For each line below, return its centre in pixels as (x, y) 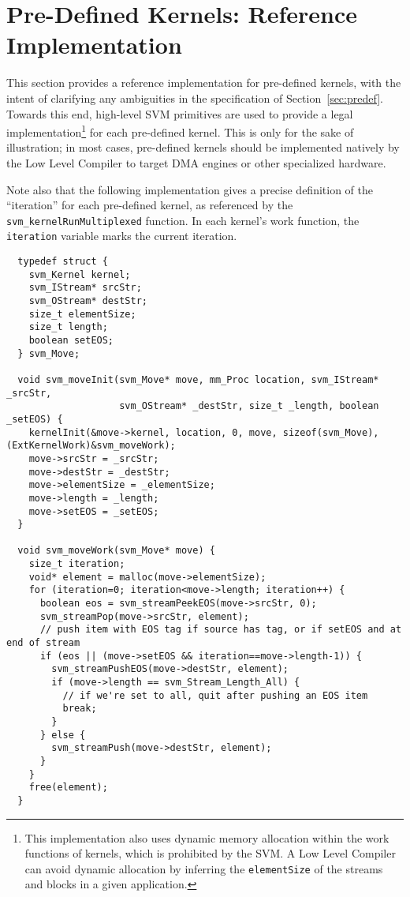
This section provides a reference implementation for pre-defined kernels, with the (204, 83)
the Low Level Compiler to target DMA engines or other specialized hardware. (196, 162)
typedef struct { (63, 262)
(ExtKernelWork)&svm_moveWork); (91, 446)
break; (80, 709)
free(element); (68, 788)
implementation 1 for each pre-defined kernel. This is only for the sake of (180, 131)
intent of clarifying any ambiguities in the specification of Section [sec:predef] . (195, 98)
